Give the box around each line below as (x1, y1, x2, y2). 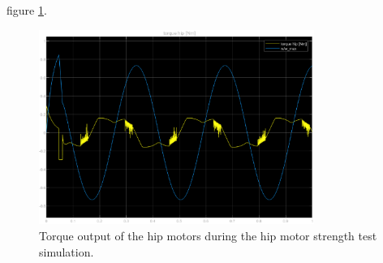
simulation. (39, 243, 94, 260)
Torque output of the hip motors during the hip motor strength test (39, 227, 377, 244)
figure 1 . (6, 2, 47, 18)
